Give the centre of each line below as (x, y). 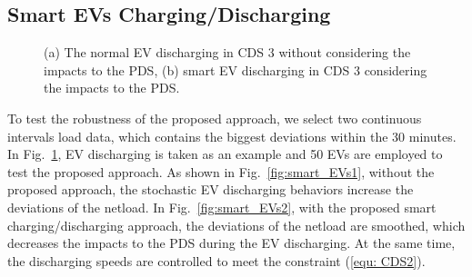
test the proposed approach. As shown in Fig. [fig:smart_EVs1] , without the (221, 171)
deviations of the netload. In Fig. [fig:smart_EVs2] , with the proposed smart (222, 207)
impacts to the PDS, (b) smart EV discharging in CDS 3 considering (236, 69)
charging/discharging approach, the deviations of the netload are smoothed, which (236, 225)
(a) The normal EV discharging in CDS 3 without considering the (227, 52)
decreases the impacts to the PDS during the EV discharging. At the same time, (231, 243)
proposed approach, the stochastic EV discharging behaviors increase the (211, 189)
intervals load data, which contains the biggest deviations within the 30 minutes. (232, 136)
